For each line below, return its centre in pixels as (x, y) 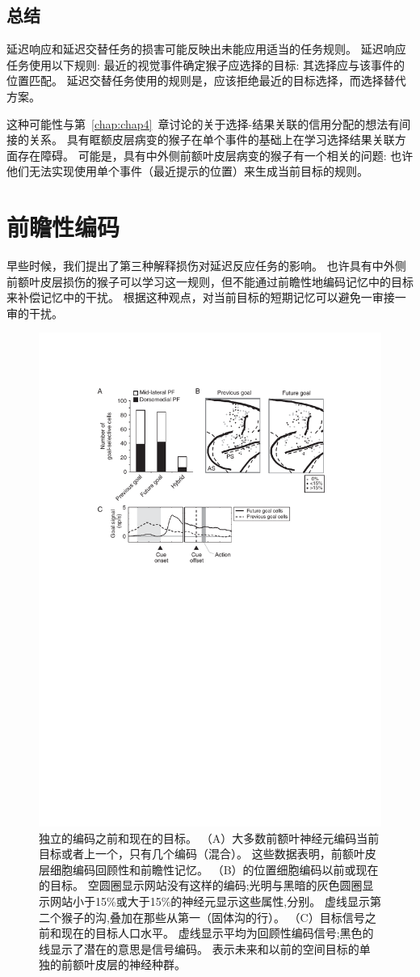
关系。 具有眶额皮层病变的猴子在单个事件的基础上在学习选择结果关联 (212, 140)
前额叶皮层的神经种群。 (123, 964)
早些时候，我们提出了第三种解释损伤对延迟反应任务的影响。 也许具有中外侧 (206, 266)
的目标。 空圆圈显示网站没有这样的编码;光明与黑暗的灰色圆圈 (201, 885)
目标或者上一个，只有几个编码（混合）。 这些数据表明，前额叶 (202, 854)
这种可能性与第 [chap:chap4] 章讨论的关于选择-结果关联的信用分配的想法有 (203, 123)
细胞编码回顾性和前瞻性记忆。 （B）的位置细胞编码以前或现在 (214, 869)
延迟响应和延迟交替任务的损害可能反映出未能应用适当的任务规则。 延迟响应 (206, 49)
